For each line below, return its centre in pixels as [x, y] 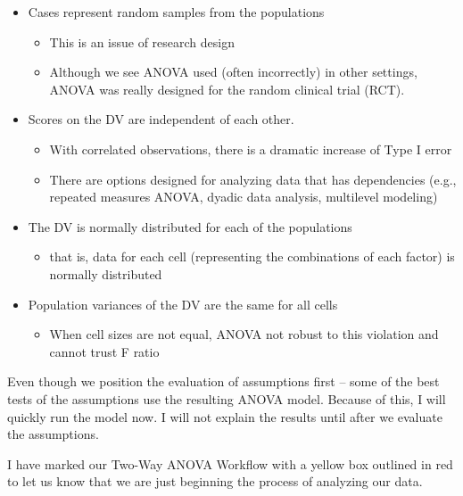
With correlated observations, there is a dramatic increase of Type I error [251, 149]
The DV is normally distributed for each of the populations [190, 226]
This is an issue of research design [142, 41]
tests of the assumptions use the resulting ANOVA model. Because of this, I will [227, 398]
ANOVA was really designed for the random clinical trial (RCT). [227, 89]
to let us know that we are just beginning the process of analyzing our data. [215, 481]
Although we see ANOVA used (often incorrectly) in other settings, [233, 72]
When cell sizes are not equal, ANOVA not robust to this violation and [244, 334]
